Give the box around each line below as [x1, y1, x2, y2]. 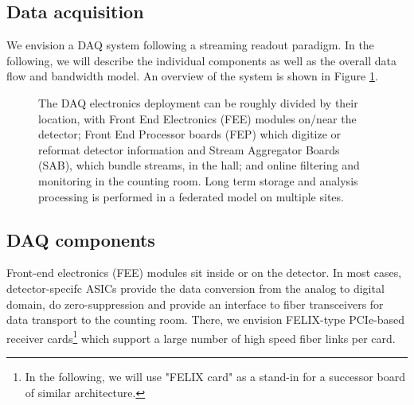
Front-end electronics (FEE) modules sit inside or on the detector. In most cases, [6, 264, 402, 281]
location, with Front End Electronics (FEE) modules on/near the [38, 110, 357, 127]
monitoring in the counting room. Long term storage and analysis [38, 172, 358, 189]
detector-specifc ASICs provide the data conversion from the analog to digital [6, 279, 385, 296]
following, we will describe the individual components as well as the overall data [6, 52, 396, 68]
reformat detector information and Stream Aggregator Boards [38, 141, 340, 158]
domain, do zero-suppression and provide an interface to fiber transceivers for [6, 295, 384, 312]
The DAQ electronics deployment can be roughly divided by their [38, 94, 358, 111]
